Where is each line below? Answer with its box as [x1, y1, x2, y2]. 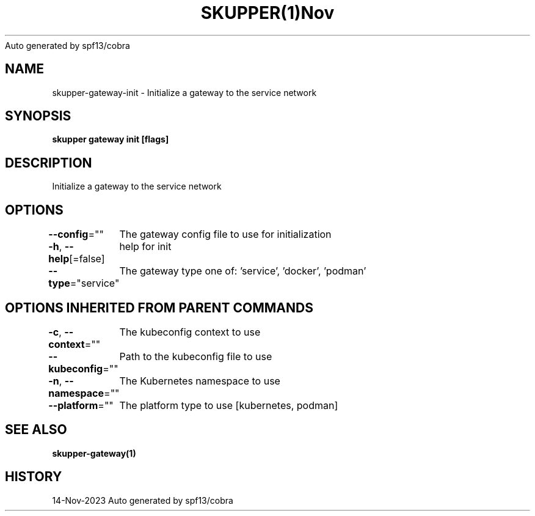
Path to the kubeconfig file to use [119, 350, 272, 363]
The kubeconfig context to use [119, 325, 261, 338]
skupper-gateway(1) [52, 448, 136, 459]
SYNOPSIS [5, 108, 71, 124]
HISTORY [5, 469, 62, 485]
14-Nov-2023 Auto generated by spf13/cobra [52, 495, 233, 506]
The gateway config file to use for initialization [119, 228, 332, 241]
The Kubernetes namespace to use [119, 374, 280, 387]
